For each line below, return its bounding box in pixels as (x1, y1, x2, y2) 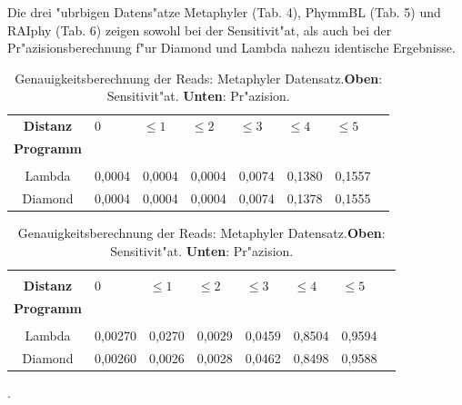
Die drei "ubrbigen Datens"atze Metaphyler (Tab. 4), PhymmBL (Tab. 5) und (7, 3, 441, 21)
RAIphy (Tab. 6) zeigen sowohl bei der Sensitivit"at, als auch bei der (7, 20, 392, 39)
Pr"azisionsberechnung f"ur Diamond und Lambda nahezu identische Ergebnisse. (7, 38, 456, 57)
